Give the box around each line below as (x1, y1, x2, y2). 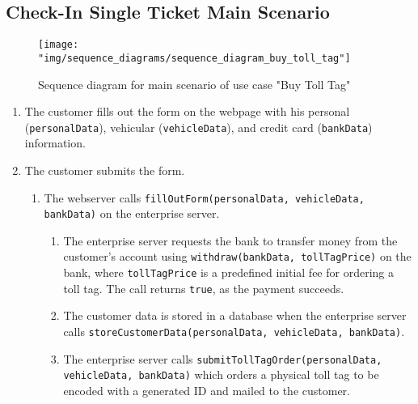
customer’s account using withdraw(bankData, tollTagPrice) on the (63, 248, 412, 265)
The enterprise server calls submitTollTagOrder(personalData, (63, 350, 382, 367)
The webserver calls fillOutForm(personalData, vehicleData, (44, 189, 365, 206)
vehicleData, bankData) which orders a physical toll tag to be (63, 366, 379, 383)
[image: (38, 39, 79, 51)
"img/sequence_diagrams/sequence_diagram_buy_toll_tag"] (38, 52, 351, 64)
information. (24, 134, 86, 151)
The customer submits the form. (24, 161, 185, 178)
